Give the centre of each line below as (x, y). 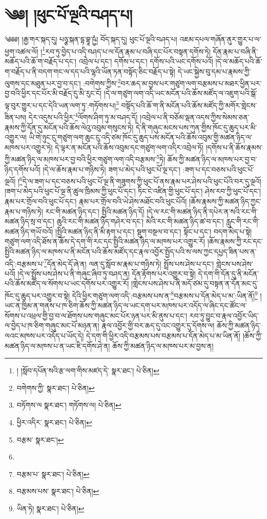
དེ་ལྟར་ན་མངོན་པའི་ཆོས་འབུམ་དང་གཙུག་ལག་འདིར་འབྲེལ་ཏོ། (129, 147)
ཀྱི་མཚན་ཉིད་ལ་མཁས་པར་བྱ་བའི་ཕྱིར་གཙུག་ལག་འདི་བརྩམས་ (81, 159)
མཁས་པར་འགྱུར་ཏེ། (29, 147)
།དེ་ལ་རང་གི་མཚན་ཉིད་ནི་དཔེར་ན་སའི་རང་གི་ (202, 211)
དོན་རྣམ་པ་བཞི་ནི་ (235, 51)
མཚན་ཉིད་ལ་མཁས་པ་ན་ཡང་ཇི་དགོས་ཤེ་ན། (57, 345)
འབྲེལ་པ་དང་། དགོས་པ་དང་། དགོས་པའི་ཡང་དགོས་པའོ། (146, 61)
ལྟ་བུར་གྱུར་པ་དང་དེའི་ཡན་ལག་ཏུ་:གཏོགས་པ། (60, 105)
